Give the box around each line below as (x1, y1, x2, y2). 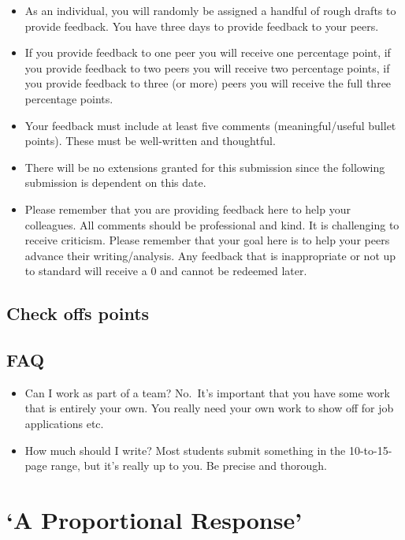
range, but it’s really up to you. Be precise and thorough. (50, 457, 327, 474)
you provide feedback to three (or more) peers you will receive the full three (24, 75, 392, 91)
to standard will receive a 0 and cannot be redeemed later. (24, 263, 307, 279)
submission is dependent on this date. (24, 174, 206, 191)
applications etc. (24, 415, 104, 432)
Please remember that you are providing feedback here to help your (24, 200, 351, 217)
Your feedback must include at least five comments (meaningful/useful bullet (24, 117, 396, 133)
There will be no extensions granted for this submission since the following (24, 158, 385, 175)
